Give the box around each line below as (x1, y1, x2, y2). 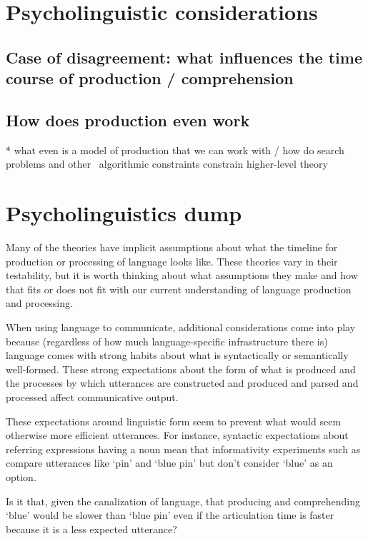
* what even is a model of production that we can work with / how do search (6, 142, 344, 157)
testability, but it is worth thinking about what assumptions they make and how (6, 268, 358, 283)
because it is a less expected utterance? (6, 521, 177, 536)
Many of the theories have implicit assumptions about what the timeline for (6, 240, 338, 255)
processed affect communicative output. (6, 390, 179, 404)
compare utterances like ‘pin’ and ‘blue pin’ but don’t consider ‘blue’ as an (6, 455, 333, 470)
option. (6, 469, 36, 484)
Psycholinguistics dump (6, 198, 242, 228)
